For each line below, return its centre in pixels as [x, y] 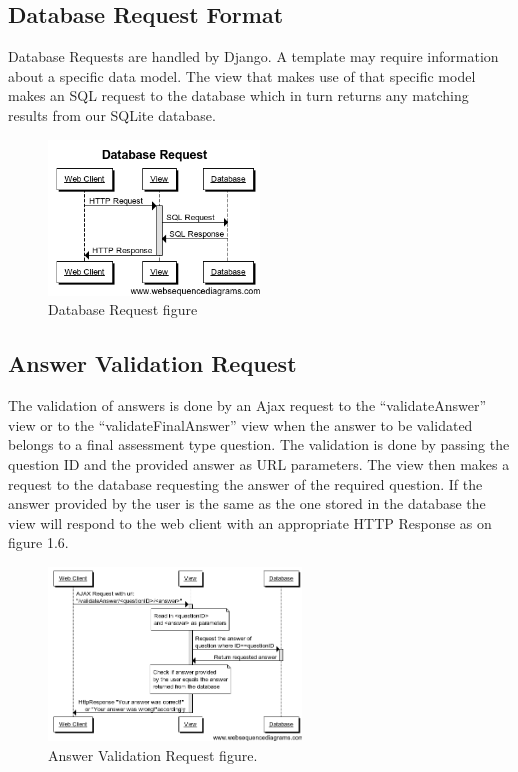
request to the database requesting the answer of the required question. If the [245, 483]
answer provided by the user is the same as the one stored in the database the [247, 503]
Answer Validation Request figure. [153, 754]
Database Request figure [123, 309]
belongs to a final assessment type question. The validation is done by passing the [259, 444]
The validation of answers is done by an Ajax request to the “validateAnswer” [247, 405]
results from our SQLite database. [112, 114]
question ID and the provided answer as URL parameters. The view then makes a [259, 463]
